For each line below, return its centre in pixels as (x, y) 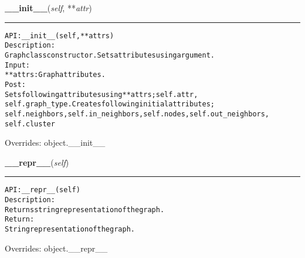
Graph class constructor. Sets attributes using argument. (110, 55)
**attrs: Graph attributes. (55, 75)
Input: (17, 65)
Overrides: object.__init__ (55, 143)
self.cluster (30, 124)
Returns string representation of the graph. (85, 210)
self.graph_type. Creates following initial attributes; (110, 104)
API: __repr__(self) (43, 190)
